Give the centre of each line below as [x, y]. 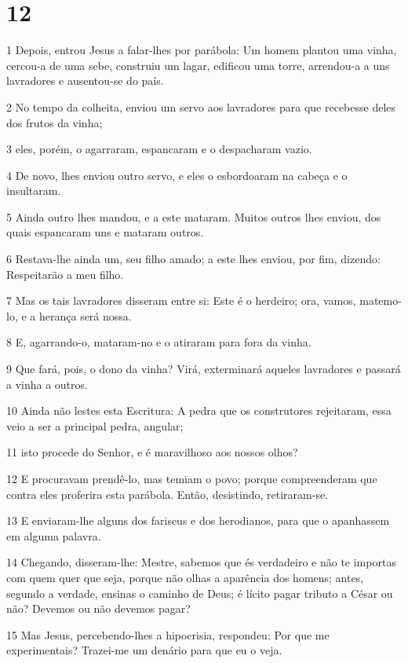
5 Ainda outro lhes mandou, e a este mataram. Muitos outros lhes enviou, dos [194, 216]
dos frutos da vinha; [55, 122]
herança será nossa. [85, 315]
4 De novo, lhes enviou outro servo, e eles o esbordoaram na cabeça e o [177, 175]
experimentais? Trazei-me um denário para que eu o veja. [144, 650]
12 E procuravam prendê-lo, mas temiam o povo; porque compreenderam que [192, 478]
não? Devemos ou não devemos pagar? [98, 608]
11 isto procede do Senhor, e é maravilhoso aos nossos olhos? [152, 452]
